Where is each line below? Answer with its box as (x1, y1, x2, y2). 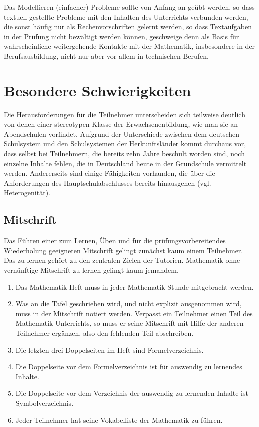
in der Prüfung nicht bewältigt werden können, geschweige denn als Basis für (4, 31, 239, 41)
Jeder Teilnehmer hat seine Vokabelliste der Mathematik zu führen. (15, 414, 223, 425)
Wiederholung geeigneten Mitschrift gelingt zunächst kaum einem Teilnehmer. (4, 245, 243, 255)
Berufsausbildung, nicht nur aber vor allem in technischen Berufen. (4, 50, 209, 61)
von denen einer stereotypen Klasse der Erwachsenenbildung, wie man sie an (4, 119, 238, 129)
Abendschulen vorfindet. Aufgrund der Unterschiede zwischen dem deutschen (4, 128, 240, 139)
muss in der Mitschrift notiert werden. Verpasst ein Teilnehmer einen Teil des (15, 308, 253, 318)
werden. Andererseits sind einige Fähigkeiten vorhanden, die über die (4, 168, 215, 178)
